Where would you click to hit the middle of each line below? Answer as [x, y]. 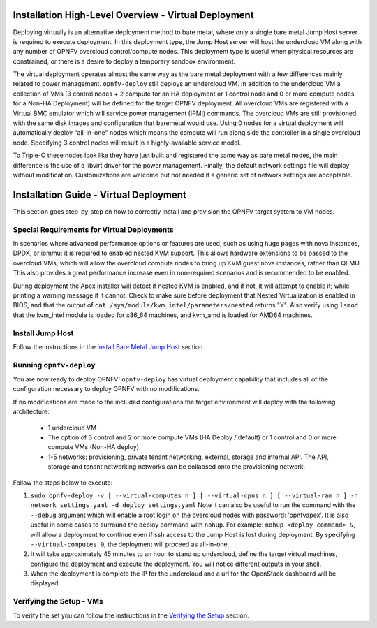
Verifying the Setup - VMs [58, 601]
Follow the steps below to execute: [63, 483]
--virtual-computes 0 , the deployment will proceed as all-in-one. [130, 544]
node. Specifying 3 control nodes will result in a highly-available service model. [127, 143]
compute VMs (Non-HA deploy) [94, 447]
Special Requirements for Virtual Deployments [93, 229]
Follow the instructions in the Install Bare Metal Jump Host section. [109, 346]
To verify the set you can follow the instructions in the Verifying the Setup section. [131, 615]
